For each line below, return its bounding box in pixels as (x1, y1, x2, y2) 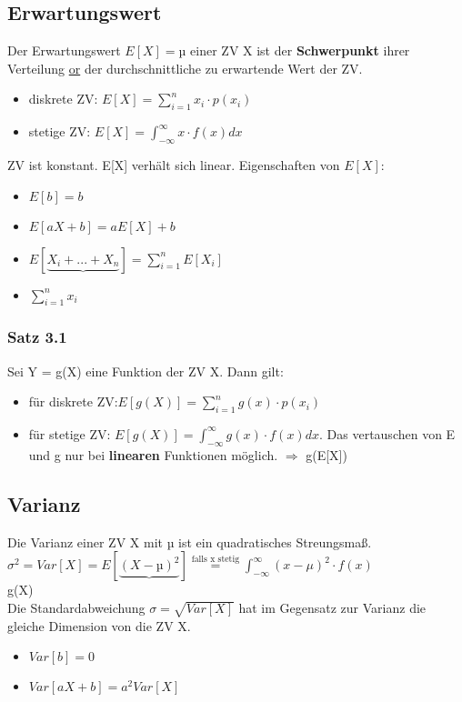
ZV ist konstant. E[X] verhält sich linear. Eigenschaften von (7, 155, 340, 174)
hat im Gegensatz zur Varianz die (238, 597, 427, 617)
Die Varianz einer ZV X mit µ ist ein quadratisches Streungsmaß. (7, 532, 372, 551)
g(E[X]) (306, 445, 347, 464)
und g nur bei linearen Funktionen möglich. (28, 445, 278, 464)
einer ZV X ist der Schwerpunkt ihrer (190, 41, 410, 60)
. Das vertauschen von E (319, 424, 456, 443)
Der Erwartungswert (7, 41, 121, 60)
